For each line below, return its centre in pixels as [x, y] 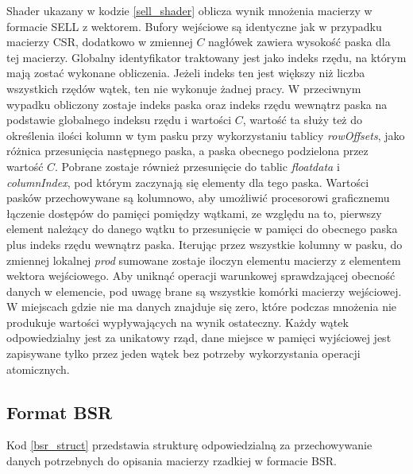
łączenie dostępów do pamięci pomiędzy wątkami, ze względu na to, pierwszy [194, 213]
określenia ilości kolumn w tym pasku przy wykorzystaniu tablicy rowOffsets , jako [206, 135]
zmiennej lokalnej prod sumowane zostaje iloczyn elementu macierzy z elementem [204, 260]
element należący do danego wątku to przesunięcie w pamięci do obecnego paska [202, 229]
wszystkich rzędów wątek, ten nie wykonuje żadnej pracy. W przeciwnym [184, 88]
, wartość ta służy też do [303, 120]
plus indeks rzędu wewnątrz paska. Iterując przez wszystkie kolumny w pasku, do [205, 244]
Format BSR [60, 412]
